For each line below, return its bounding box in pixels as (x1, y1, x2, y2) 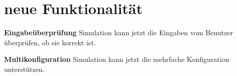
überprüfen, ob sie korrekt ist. (4, 37, 96, 47)
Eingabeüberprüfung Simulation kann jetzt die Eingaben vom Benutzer (4, 27, 233, 38)
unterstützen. (4, 63, 45, 74)
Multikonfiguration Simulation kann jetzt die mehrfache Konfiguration (4, 54, 229, 64)
